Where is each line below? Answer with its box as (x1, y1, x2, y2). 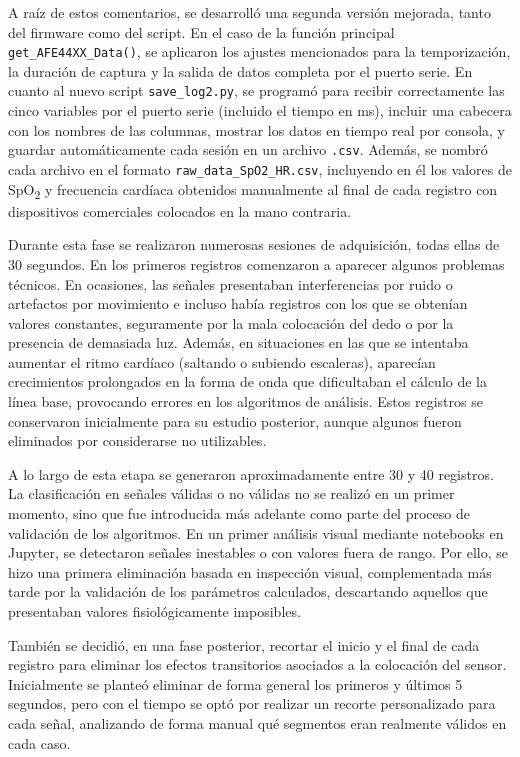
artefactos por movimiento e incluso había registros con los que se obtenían (8, 293, 468, 314)
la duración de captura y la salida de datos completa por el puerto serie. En (8, 60, 473, 81)
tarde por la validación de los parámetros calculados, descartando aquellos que (8, 581, 488, 602)
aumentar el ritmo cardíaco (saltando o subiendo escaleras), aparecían (8, 351, 436, 372)
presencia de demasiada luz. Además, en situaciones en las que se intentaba (8, 332, 469, 353)
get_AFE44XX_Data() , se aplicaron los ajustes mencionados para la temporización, (8, 41, 511, 62)
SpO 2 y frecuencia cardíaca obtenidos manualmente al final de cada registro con (8, 178, 498, 202)
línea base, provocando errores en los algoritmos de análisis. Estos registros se (8, 391, 483, 412)
